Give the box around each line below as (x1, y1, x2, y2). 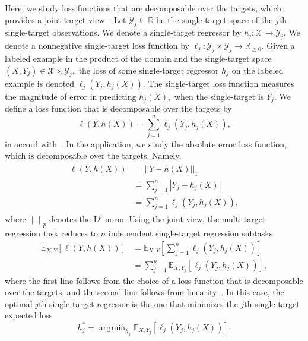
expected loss (5, 309, 53, 321)
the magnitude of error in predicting (5, 90, 136, 102)
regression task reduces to (5, 227, 99, 239)
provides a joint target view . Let (5, 13, 126, 26)
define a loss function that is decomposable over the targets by (5, 102, 232, 115)
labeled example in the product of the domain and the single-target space (5, 52, 272, 64)
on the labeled (231, 64, 284, 76)
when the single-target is (174, 90, 264, 102)
